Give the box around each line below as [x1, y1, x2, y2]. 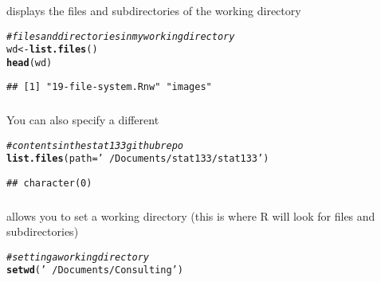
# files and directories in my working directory [6, 30, 235, 42]
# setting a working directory [6, 251, 150, 263]
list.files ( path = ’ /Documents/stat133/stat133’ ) [6, 153, 269, 165]
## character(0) [6, 177, 92, 189]
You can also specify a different [6, 112, 159, 128]
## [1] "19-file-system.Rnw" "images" [6, 81, 212, 93]
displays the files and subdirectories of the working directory [6, 2, 301, 18]
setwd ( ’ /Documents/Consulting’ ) [6, 264, 183, 276]
